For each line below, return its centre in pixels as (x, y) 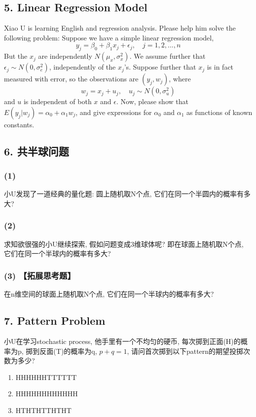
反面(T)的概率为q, (68, 351)
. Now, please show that (152, 101)
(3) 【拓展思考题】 (40, 275)
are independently (65, 56)
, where (180, 79)
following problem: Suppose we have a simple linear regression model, (109, 37)
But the (16, 56)
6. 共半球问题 (37, 151)
